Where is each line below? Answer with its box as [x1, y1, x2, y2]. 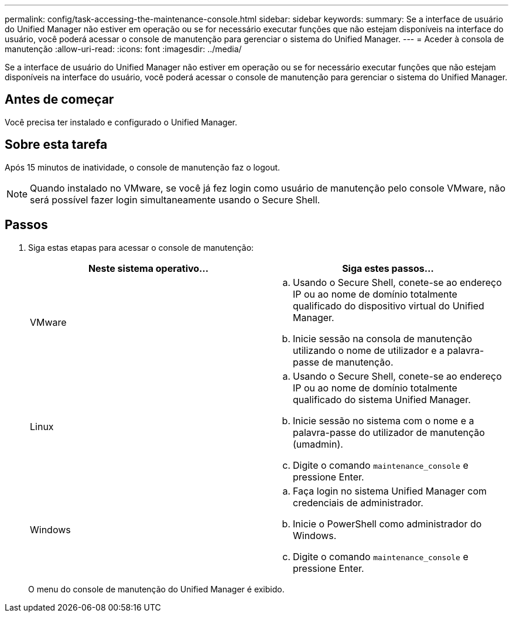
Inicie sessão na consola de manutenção [293, 332, 473, 345]
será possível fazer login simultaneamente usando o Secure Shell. [30, 193, 320, 206]
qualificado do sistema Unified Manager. [293, 393, 471, 405]
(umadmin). [293, 438, 343, 450]
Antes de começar [5, 92, 114, 107]
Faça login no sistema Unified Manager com [293, 485, 487, 497]
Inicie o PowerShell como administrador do [293, 517, 482, 530]
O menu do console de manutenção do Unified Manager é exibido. [28, 584, 285, 594]
